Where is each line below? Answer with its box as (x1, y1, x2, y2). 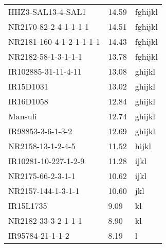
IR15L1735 (8, 200, 47, 211)
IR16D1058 (8, 95, 48, 107)
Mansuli (8, 110, 37, 122)
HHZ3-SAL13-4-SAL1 (8, 6, 86, 17)
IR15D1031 (8, 80, 48, 92)
